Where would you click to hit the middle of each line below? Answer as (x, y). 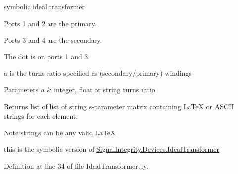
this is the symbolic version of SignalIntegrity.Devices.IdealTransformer (112, 149)
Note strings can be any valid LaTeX (60, 132)
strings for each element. (41, 116)
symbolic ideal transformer (44, 6)
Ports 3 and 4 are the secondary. (53, 40)
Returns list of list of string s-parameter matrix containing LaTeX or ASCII (119, 106)
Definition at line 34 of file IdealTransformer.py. (76, 165)
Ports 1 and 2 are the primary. (50, 23)
